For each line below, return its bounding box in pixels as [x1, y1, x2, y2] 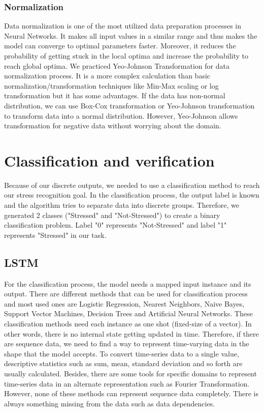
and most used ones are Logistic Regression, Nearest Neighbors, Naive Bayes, [4, 298, 245, 309]
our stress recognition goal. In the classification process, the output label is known [4, 189, 259, 200]
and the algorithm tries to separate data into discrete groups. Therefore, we [4, 200, 239, 210]
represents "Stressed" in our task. [4, 229, 107, 240]
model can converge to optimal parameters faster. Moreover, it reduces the [4, 40, 236, 51]
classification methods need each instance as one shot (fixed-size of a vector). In [4, 318, 252, 329]
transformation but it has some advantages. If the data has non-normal [4, 90, 225, 101]
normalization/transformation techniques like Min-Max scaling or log [4, 80, 219, 91]
